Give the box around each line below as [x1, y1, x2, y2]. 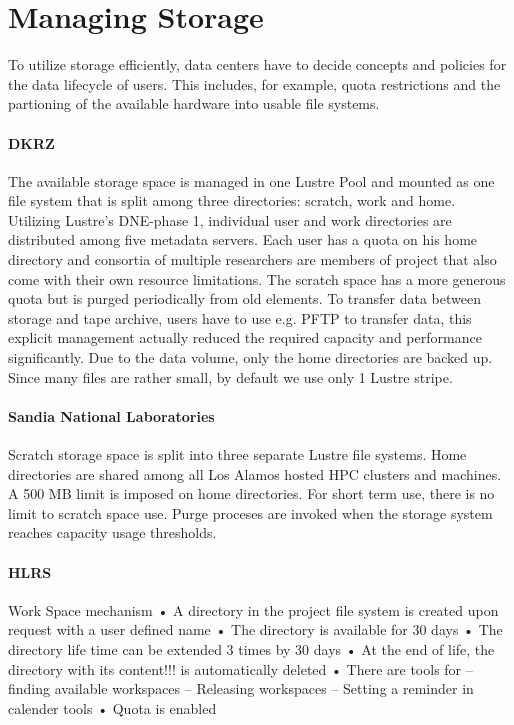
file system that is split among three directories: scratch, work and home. [8, 190, 456, 211]
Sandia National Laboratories [8, 405, 215, 426]
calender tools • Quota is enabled [8, 697, 217, 718]
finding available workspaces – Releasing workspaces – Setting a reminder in [8, 678, 474, 699]
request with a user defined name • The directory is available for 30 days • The [8, 619, 503, 640]
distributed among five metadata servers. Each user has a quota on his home [8, 229, 478, 250]
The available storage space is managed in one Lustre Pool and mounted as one [8, 170, 495, 191]
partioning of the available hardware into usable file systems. [8, 93, 380, 114]
